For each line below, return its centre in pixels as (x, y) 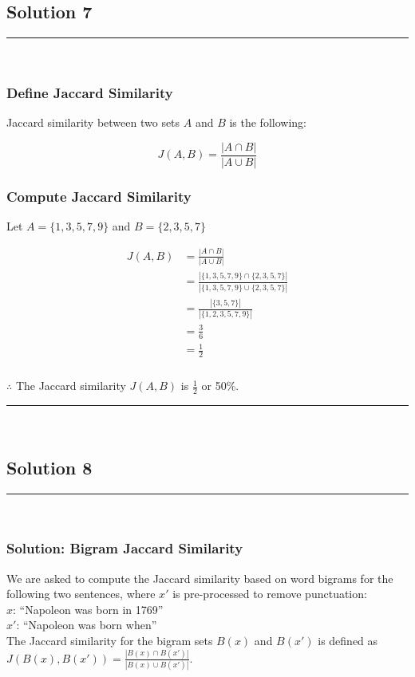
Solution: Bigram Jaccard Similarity (125, 548)
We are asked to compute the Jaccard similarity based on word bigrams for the (200, 578)
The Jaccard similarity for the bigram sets (110, 640)
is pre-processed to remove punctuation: (270, 594)
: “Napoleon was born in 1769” (88, 609)
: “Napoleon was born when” (87, 625)
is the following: (268, 122)
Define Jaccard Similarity (90, 92)
